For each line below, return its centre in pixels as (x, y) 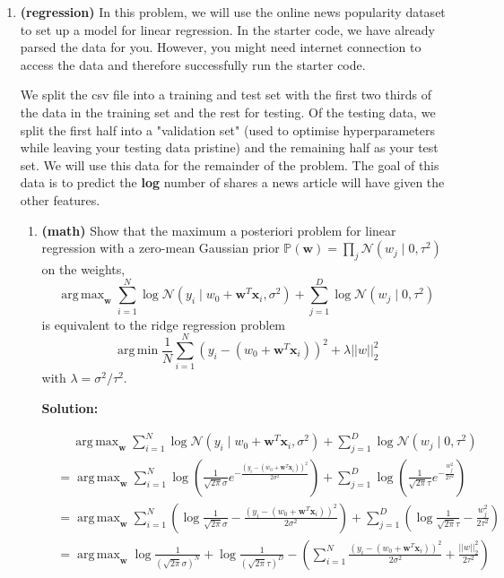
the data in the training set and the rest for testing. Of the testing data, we (228, 112)
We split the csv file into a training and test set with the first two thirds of (226, 95)
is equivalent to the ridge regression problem (164, 324)
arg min (138, 351)
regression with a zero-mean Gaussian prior (161, 248)
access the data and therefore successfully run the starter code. (193, 64)
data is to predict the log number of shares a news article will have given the (232, 182)
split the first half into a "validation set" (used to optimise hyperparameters (228, 129)
